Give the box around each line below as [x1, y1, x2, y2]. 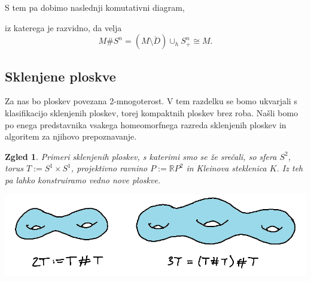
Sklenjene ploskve [5, 67, 116, 85]
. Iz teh [276, 162, 303, 174]
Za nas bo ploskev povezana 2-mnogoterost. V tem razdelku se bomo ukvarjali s [5, 95, 297, 107]
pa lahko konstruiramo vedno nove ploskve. [5, 173, 161, 186]
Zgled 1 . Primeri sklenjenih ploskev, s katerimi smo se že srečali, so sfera [5, 150, 277, 162]
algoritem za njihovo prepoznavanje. [5, 130, 137, 143]
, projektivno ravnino [71, 162, 148, 174]
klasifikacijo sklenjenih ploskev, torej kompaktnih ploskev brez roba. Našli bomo [5, 106, 298, 119]
